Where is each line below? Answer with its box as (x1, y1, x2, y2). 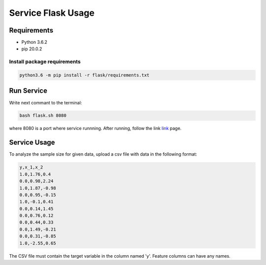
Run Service (9, 87, 48, 95)
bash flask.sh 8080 (19, 113, 66, 118)
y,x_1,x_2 (19, 165, 43, 170)
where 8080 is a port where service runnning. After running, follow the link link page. (9, 126, 182, 132)
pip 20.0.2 (21, 46, 42, 52)
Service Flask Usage (9, 7, 95, 18)
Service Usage (9, 138, 55, 147)
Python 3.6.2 (21, 39, 48, 45)
